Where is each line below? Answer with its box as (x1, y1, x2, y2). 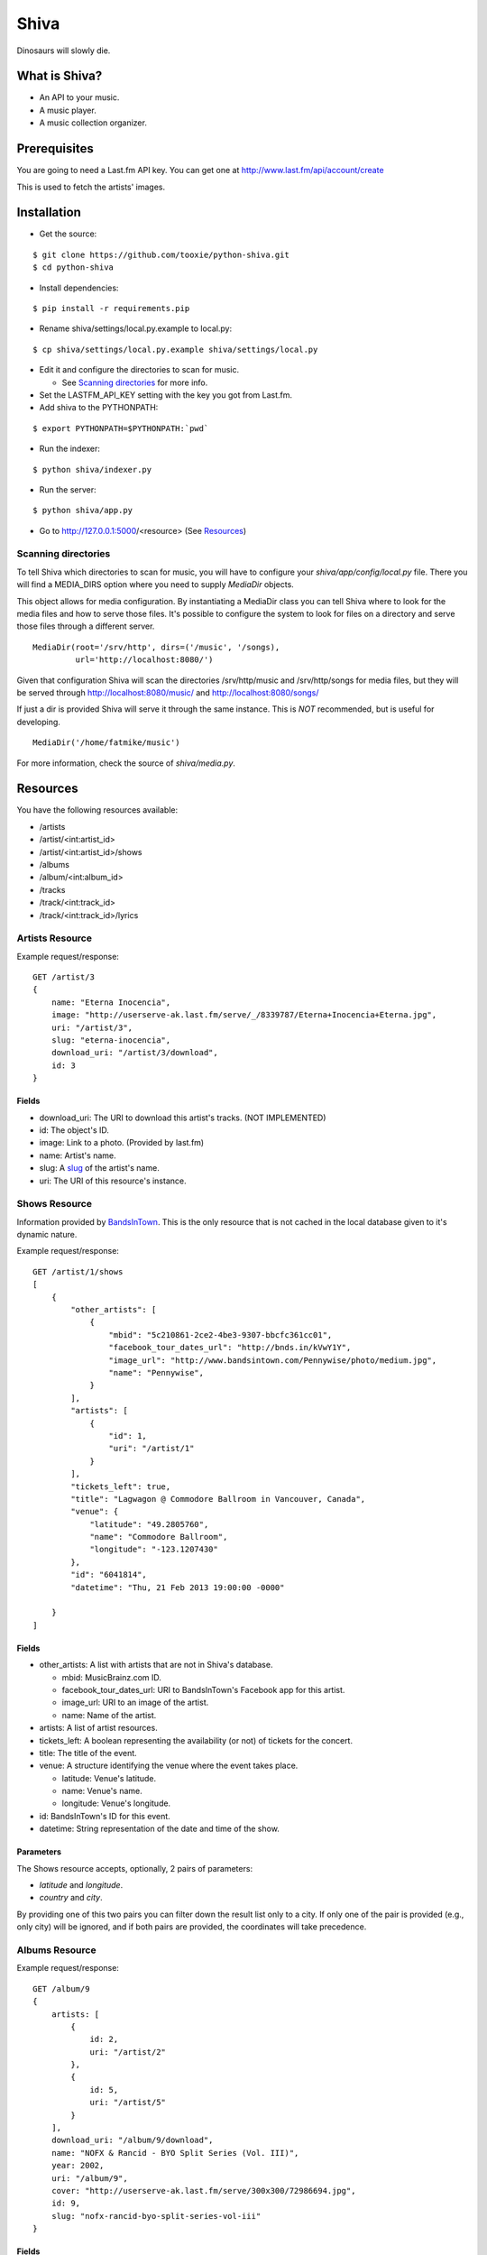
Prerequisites (16, 141, 94, 157)
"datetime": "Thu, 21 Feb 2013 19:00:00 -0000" (70, 1582, 285, 1592)
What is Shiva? (16, 69, 103, 84)
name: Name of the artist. (61, 1709, 157, 1720)
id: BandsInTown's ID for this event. (39, 1810, 170, 1821)
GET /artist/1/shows (32, 1266, 124, 1276)
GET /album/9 (32, 1983, 90, 1993)
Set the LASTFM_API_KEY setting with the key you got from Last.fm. (39, 389, 293, 400)
